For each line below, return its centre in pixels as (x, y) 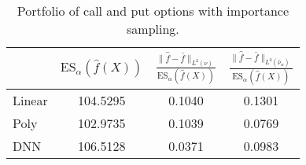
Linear (30, 100)
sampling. (153, 29)
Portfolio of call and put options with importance (153, 11)
